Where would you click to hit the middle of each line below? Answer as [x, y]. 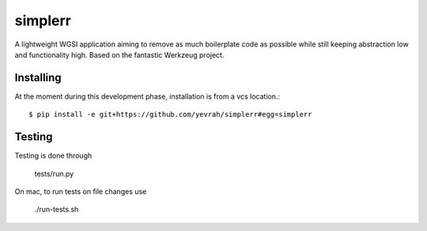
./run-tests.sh [57, 210]
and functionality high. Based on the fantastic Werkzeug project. [119, 54]
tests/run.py [54, 173]
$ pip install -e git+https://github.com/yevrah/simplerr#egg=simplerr [170, 115]
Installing [38, 78]
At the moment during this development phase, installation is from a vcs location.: [147, 96]
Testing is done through [53, 156]
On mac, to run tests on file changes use [81, 191]
